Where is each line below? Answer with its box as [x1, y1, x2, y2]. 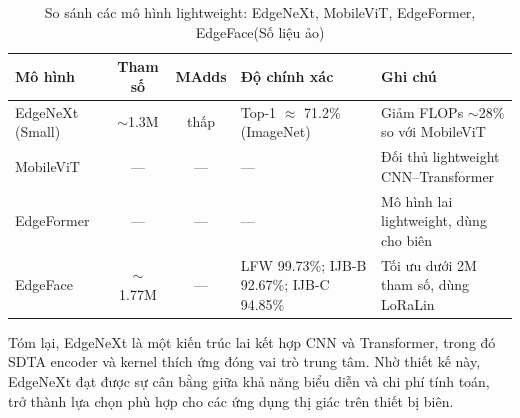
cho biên [381, 229, 433, 250]
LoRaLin [381, 293, 435, 314]
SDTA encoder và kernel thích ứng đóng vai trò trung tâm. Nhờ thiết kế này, [8, 351, 481, 372]
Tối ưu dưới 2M [381, 254, 477, 275]
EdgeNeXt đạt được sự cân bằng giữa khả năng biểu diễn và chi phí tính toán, [8, 371, 490, 391]
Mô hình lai [381, 190, 453, 211]
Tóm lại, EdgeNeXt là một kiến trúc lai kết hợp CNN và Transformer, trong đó [8, 331, 496, 352]
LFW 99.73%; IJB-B [240, 254, 367, 275]
